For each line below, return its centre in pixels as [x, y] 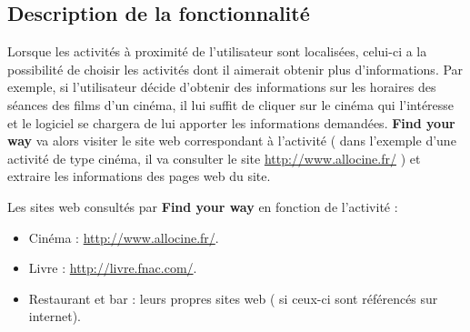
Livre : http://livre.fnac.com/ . [113, 268]
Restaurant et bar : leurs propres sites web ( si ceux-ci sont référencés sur [233, 298]
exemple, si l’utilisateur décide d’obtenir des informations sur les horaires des [222, 87]
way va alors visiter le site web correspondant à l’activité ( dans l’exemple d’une [232, 141]
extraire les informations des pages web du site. [139, 176]
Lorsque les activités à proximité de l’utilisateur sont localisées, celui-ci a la [217, 51]
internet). [55, 316]
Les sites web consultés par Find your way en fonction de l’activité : [203, 206]
